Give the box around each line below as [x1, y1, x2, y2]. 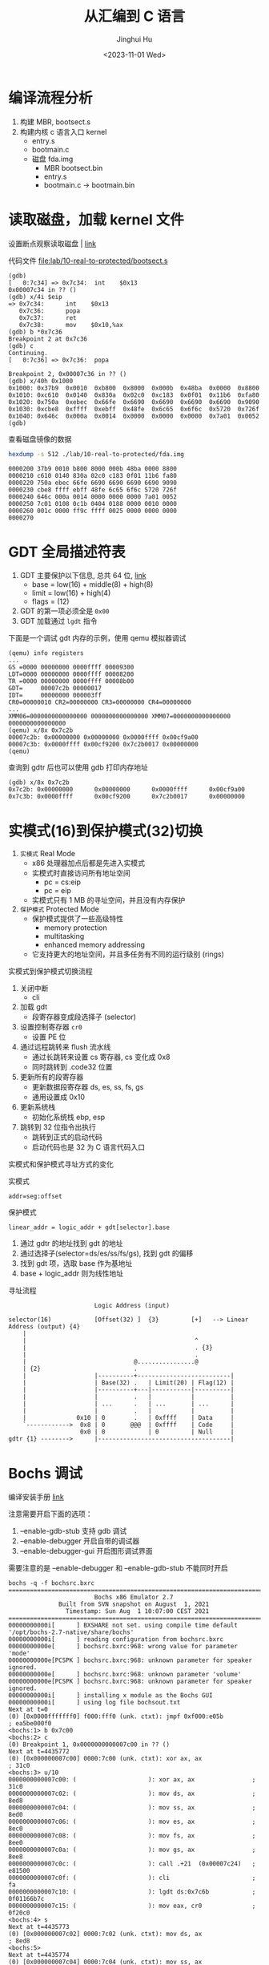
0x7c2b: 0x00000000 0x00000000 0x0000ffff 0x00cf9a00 [8, 786, 246, 794]
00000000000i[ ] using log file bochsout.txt [8, 1699, 181, 1707]
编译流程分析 [8, 89, 94, 107]
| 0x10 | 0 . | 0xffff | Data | [22, 1414, 235, 1422]
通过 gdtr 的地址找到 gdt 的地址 [19, 1239, 123, 1248]
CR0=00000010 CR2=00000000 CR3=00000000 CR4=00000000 [8, 698, 192, 706]
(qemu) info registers [8, 649, 84, 657]
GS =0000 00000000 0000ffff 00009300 [8, 663, 134, 672]
